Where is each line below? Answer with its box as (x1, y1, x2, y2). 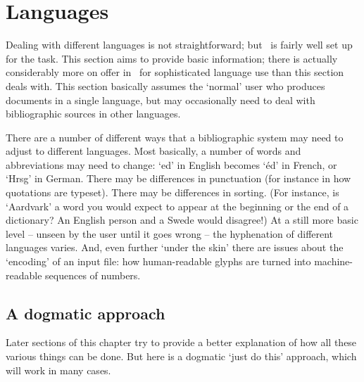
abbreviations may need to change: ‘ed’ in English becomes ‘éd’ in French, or (6, 157, 337, 172)
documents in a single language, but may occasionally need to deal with (6, 92, 315, 107)
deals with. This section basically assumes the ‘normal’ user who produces (6, 78, 325, 93)
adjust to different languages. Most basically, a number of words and (6, 144, 301, 158)
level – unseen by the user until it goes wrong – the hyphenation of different (6, 226, 334, 241)
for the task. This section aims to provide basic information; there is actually (6, 51, 338, 65)
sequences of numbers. (45, 267, 141, 282)
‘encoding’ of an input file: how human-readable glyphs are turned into (6, 254, 311, 269)
